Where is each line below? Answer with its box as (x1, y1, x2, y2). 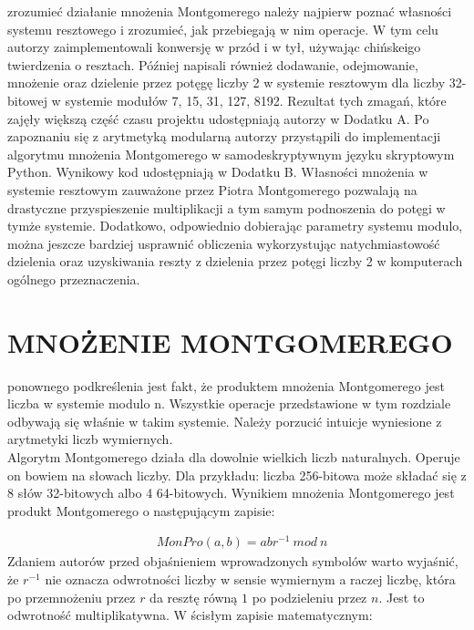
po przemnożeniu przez (7, 587, 136, 606)
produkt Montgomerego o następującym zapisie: (7, 501, 275, 520)
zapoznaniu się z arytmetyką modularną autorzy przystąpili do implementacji (7, 127, 441, 146)
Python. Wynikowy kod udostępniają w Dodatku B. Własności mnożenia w (7, 162, 428, 181)
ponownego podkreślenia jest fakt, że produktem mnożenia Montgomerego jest (7, 376, 445, 395)
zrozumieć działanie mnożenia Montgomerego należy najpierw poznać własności (7, 2, 452, 20)
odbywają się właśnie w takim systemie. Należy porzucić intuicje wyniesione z (7, 411, 442, 430)
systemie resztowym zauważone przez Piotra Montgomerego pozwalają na (7, 180, 417, 199)
